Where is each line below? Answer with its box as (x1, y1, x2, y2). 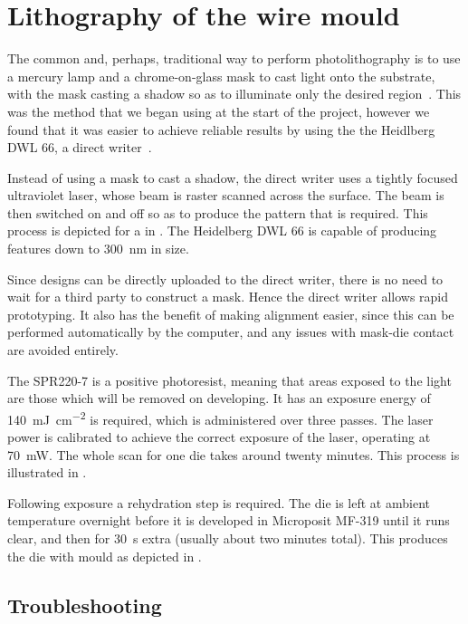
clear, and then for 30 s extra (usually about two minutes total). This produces (7, 529, 448, 548)
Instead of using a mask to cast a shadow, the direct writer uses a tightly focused (7, 168, 458, 187)
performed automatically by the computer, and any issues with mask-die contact (7, 322, 454, 341)
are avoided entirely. (7, 341, 119, 360)
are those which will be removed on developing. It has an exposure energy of (7, 389, 431, 408)
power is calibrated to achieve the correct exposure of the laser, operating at (7, 427, 431, 446)
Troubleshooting (7, 590, 162, 619)
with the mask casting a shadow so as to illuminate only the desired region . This (7, 84, 462, 103)
